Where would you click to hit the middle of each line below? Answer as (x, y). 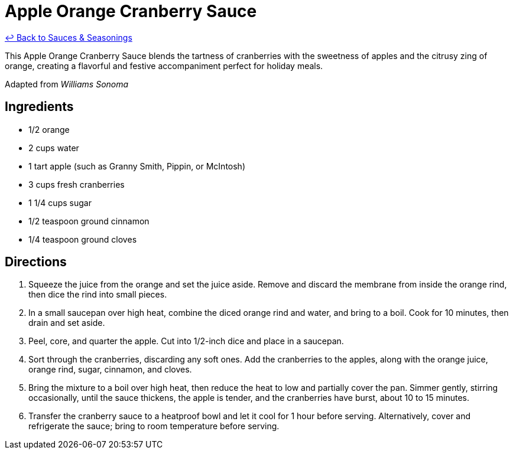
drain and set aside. (67, 323)
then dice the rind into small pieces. (98, 295)
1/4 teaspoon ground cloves (83, 239)
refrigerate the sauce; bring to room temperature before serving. (154, 426)
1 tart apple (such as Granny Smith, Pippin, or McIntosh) (137, 166)
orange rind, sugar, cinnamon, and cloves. (110, 370)
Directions (36, 262)
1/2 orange (49, 129)
